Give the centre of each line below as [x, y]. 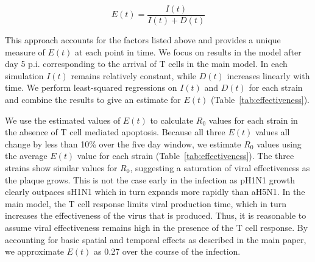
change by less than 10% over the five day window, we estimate [123, 143]
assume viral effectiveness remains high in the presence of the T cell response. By [157, 227]
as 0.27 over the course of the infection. [167, 251]
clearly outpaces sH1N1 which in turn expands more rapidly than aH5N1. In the [155, 192]
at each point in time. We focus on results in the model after [188, 51]
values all [272, 132]
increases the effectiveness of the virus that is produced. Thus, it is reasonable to [156, 215]
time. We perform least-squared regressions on [91, 87]
